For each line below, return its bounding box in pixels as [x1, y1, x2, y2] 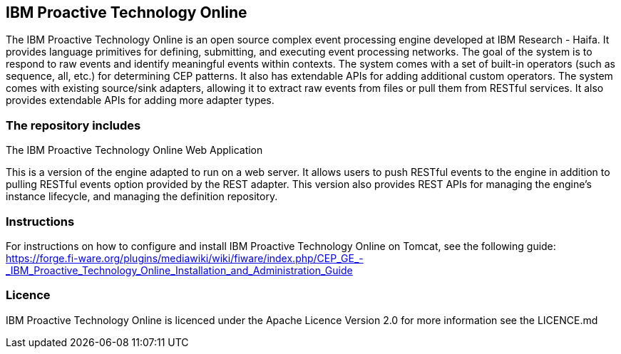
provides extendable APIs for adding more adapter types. [6, 94, 274, 107]
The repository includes [6, 118, 141, 132]
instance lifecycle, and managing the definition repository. [6, 190, 278, 203]
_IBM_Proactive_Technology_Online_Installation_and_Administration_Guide [6, 264, 353, 276]
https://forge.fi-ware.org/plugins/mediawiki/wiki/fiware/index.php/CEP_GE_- [6, 251, 364, 264]
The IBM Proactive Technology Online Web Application [6, 144, 263, 157]
